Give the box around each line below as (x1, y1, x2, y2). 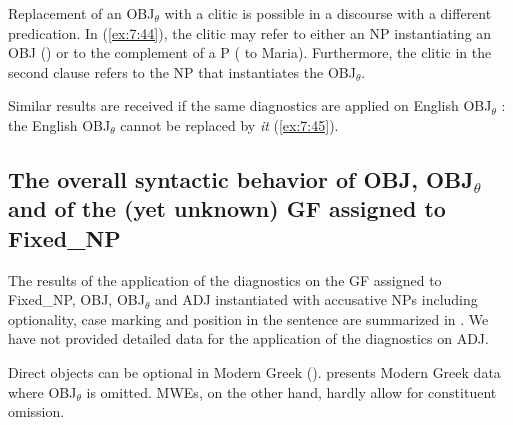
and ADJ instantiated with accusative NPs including (154, 289, 478, 310)
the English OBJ (8, 114, 111, 135)
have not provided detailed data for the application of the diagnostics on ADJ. (8, 328, 489, 349)
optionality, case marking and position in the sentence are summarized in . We (8, 308, 489, 329)
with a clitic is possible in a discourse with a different (164, 3, 492, 23)
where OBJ (8, 381, 77, 402)
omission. (8, 401, 65, 422)
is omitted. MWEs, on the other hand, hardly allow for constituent (86, 381, 497, 402)
